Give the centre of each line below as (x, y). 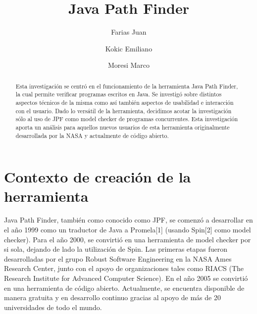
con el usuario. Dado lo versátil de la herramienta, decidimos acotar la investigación (124, 111)
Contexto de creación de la (98, 177)
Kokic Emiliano (129, 48)
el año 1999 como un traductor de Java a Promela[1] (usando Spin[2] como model (128, 230)
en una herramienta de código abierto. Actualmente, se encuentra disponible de (124, 288)
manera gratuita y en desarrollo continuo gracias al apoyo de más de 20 (112, 297)
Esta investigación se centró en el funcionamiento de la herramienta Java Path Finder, (127, 86)
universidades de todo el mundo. (53, 307)
